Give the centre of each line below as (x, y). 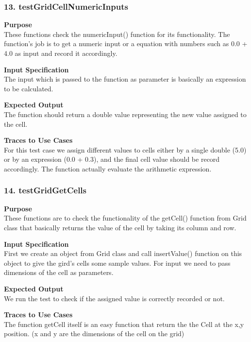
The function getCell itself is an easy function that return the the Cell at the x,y (124, 324)
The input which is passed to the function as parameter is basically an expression (125, 79)
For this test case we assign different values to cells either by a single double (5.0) (125, 149)
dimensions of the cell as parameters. (59, 272)
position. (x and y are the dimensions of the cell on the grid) (94, 333)
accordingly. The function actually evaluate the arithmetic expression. (108, 168)
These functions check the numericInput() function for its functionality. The (117, 34)
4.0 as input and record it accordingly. (61, 53)
